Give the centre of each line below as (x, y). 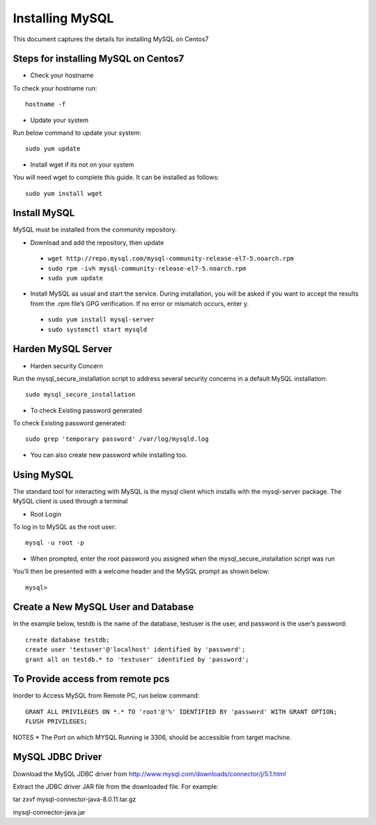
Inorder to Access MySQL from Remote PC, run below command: (106, 696)
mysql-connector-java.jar (49, 812)
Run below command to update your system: (77, 133)
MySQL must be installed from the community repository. (95, 229)
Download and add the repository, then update (97, 242)
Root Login (46, 514)
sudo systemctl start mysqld (97, 329)
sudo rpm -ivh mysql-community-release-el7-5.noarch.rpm (147, 268)
